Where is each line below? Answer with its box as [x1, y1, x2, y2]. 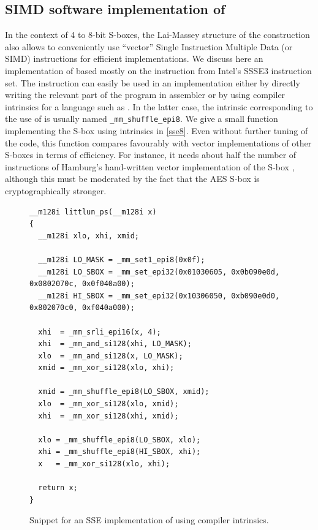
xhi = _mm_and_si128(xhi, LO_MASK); [38, 339, 192, 349]
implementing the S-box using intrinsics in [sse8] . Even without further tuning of [5, 124, 308, 137]
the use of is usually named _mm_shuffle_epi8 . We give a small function [5, 112, 278, 125]
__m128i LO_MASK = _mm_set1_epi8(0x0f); [38, 255, 205, 264]
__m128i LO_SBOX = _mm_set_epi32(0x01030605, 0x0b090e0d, [38, 267, 280, 276]
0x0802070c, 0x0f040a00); [29, 279, 135, 289]
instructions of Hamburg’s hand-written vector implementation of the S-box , [5, 160, 295, 173]
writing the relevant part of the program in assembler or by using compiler [5, 88, 286, 101]
